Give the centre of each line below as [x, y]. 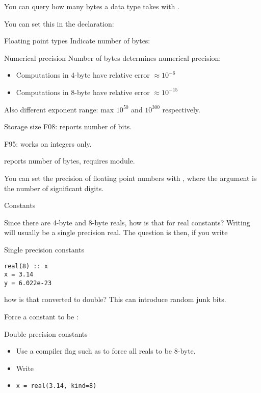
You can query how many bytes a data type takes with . [92, 6]
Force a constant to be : [41, 317]
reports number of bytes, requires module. [70, 161]
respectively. [181, 109]
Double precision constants [46, 333]
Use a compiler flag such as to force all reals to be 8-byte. [106, 351]
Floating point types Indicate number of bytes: [77, 41]
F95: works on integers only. [48, 143]
